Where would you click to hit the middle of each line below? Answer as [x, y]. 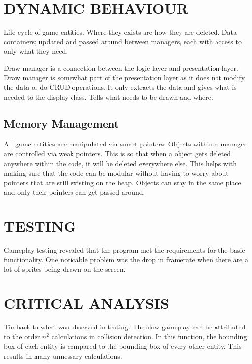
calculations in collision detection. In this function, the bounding [149, 336]
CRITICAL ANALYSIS [87, 303]
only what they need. [36, 51]
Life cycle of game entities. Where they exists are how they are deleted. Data [120, 32]
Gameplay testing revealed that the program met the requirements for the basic [125, 250]
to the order [22, 336]
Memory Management [62, 123]
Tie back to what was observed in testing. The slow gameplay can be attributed [125, 327]
